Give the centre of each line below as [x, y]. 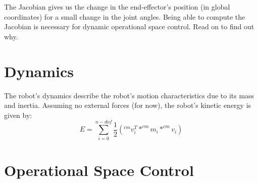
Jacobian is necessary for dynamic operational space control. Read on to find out [129, 26]
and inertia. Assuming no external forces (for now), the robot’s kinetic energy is [128, 105]
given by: [18, 115]
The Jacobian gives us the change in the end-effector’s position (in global [117, 7]
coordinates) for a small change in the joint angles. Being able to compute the [125, 16]
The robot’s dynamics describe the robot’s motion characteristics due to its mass [129, 95]
